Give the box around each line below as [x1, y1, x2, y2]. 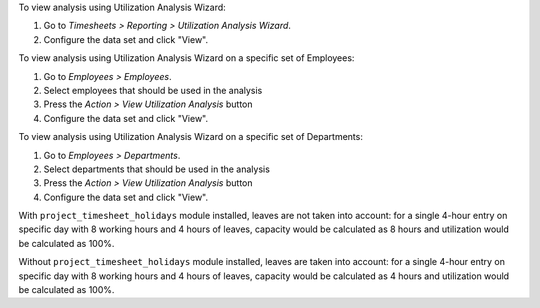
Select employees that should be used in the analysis [43, 84, 263, 96]
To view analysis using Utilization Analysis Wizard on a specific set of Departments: [18, 131, 364, 143]
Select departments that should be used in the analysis [43, 163, 270, 175]
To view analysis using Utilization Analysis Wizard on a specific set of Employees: [18, 52, 355, 64]
